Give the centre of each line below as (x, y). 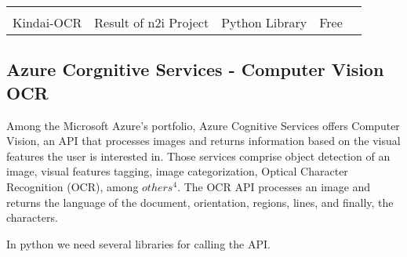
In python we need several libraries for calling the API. (138, 243)
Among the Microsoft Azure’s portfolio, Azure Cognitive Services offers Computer (203, 125)
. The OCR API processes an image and (274, 186)
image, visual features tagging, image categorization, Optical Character (177, 171)
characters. (32, 217)
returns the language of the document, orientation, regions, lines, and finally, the (200, 202)
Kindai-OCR (47, 22)
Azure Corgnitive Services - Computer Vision (195, 69)
